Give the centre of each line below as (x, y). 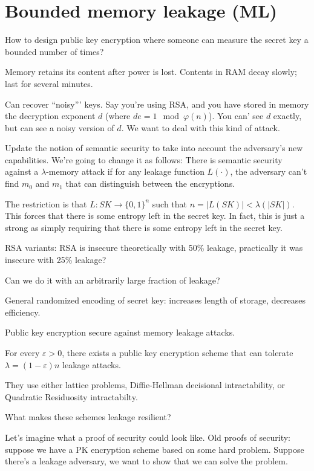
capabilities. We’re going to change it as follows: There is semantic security (144, 159)
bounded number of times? (54, 51)
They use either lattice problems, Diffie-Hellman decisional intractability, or (145, 385)
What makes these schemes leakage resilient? (88, 417)
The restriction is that (46, 203)
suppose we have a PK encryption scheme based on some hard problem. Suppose (155, 449)
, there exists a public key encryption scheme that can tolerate (178, 352)
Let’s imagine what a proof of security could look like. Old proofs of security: (148, 437)
